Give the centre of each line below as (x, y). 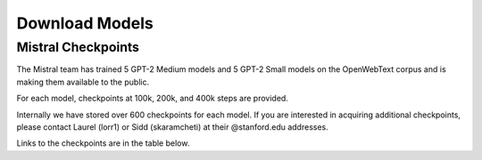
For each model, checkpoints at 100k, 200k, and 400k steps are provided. (153, 99)
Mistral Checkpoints (78, 47)
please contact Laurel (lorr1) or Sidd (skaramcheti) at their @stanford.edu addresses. (173, 127)
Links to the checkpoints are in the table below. (103, 143)
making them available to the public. (83, 82)
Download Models (85, 23)
